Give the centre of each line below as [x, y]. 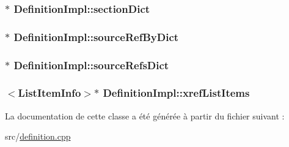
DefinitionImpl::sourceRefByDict [96, 36]
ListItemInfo [49, 93]
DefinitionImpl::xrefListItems [176, 93]
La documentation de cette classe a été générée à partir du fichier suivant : [145, 115]
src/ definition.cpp [38, 136]
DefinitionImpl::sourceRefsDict [91, 65]
